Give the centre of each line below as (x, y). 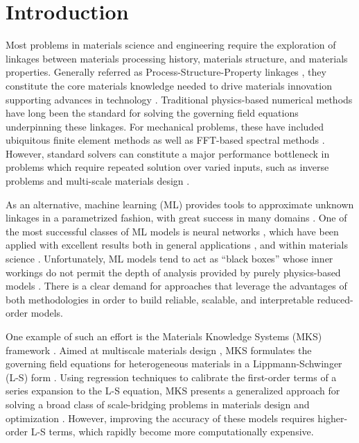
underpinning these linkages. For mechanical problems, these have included (165, 126)
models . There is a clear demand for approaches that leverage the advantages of (176, 286)
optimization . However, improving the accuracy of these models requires (160, 418)
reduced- (335, 299)
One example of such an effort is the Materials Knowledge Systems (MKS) (164, 336)
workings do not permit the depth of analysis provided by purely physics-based (173, 272)
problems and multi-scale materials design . (98, 181)
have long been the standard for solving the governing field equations (152, 113)
